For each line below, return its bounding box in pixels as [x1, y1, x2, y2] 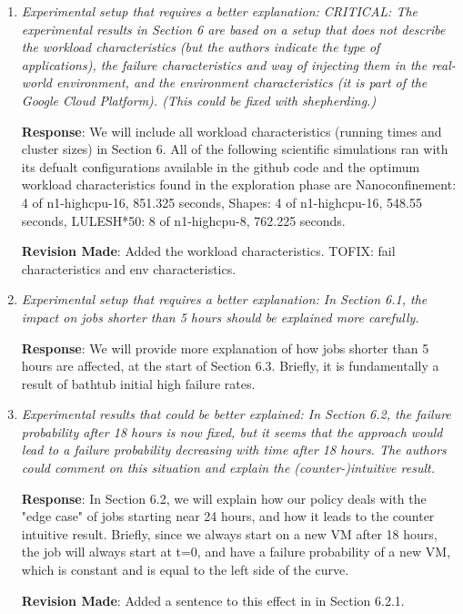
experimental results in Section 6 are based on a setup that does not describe [21, 19, 446, 38]
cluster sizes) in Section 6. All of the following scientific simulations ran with [21, 139, 448, 159]
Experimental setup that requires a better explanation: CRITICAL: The [21, 2, 418, 20]
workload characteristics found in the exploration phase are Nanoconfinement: [21, 175, 457, 194]
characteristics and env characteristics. [21, 259, 237, 278]
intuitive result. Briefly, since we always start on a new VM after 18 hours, [21, 524, 438, 543]
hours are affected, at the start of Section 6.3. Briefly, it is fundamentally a [21, 356, 439, 375]
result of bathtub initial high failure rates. [21, 374, 256, 393]
